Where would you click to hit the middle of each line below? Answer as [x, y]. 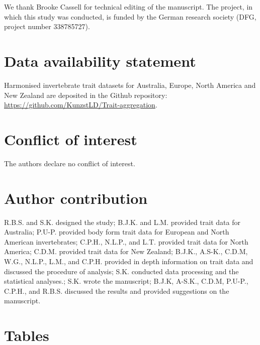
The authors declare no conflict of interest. [70, 163]
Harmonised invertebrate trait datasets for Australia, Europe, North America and [130, 85]
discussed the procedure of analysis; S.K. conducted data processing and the [121, 271]
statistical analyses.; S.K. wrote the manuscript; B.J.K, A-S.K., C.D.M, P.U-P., [126, 281]
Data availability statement [100, 61]
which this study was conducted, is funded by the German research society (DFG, [130, 16]
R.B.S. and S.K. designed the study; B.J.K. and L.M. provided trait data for [122, 222]
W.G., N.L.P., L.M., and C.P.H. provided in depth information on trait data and [129, 261]
